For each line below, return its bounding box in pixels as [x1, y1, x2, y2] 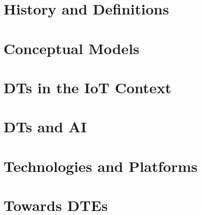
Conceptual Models [3, 38, 139, 58]
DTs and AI [3, 116, 87, 137]
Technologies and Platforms [3, 155, 198, 176]
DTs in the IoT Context [3, 77, 171, 97]
